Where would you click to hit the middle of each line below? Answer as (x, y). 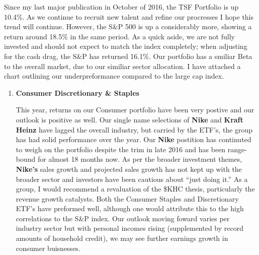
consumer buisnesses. (48, 248)
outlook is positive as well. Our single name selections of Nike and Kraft (129, 119)
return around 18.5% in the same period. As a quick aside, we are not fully (119, 36)
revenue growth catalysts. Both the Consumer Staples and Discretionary (127, 198)
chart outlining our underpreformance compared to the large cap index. (114, 76)
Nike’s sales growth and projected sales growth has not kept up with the (129, 169)
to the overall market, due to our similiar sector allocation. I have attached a (122, 66)
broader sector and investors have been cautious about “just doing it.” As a (132, 179)
